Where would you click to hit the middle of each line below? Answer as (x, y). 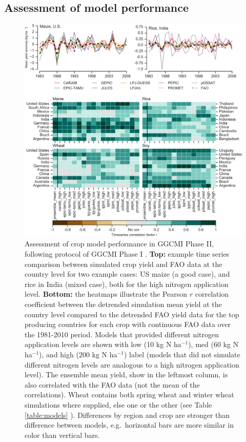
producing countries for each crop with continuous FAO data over (128, 324)
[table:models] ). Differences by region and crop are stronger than (127, 415)
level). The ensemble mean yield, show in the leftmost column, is (126, 374)
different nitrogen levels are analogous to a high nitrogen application (132, 364)
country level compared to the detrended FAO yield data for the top (132, 314)
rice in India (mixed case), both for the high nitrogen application (127, 284)
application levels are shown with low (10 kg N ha (103, 344)
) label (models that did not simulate (182, 354)
